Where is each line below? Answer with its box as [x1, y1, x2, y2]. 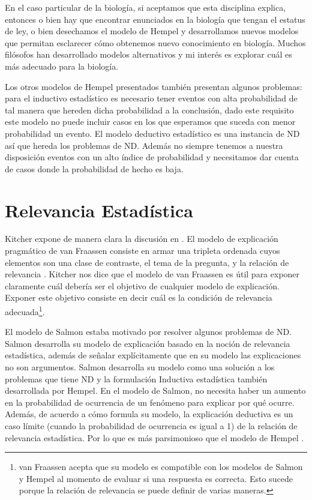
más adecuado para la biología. [5, 59, 119, 72]
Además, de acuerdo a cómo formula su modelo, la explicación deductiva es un [5, 408, 293, 420]
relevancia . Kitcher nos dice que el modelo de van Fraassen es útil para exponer [5, 268, 300, 280]
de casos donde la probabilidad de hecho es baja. [5, 162, 184, 175]
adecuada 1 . [5, 304, 45, 318]
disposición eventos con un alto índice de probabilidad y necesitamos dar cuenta [5, 151, 299, 163]
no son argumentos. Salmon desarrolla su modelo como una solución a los [5, 361, 275, 373]
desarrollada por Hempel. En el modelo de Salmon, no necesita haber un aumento [5, 384, 306, 397]
